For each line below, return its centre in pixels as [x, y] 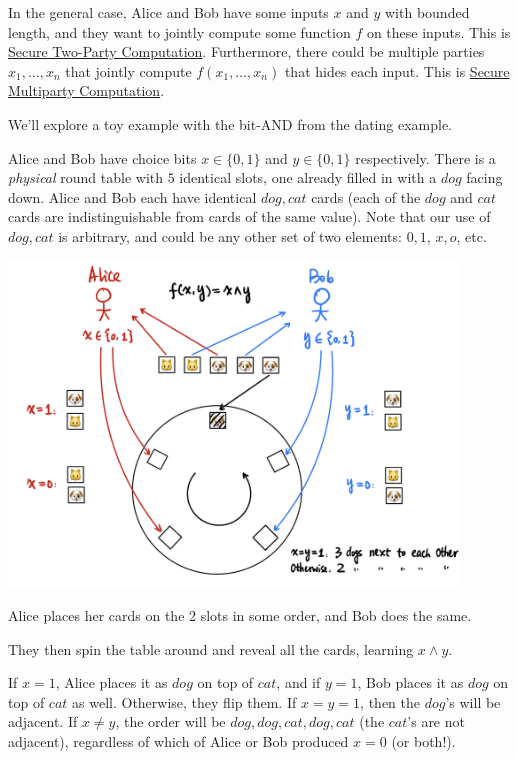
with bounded [427, 12]
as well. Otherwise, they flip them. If [184, 701]
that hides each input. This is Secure [397, 70]
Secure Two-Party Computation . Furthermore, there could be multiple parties [246, 51]
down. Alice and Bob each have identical [132, 196]
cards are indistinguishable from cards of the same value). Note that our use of [249, 216]
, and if [298, 682]
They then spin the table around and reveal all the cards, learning [211, 648]
